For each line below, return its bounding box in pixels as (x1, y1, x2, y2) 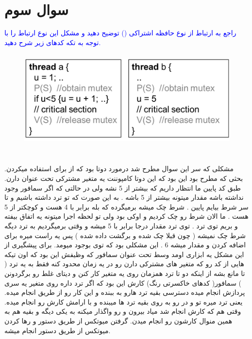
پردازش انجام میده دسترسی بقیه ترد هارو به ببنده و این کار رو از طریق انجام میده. (4, 287, 245, 297)
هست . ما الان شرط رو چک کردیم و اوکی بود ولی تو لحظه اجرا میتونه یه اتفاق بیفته (4, 211, 249, 221)
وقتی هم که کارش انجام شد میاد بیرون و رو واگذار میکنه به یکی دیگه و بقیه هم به (4, 306, 241, 316)
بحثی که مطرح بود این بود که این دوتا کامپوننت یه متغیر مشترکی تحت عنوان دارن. (4, 173, 243, 183)
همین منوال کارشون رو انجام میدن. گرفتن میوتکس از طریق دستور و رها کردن (4, 315, 233, 325)
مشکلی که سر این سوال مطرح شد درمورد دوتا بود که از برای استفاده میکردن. (4, 163, 234, 174)
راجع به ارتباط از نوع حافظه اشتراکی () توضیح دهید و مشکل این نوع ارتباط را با (4, 28, 236, 38)
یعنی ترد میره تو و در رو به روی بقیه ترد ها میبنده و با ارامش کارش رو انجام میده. (4, 296, 243, 307)
